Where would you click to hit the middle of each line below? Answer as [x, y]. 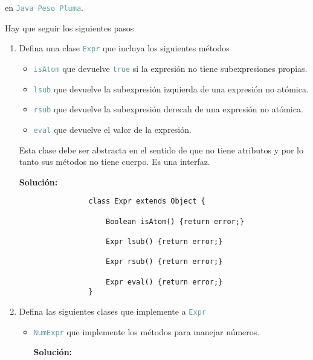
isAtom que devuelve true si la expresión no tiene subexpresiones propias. [170, 68]
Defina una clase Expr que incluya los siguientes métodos [124, 48]
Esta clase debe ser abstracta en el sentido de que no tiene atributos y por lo [161, 149]
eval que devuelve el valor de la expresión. [112, 129]
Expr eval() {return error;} [164, 282]
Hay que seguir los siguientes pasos [69, 27]
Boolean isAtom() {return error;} [175, 221]
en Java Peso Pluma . [44, 7]
